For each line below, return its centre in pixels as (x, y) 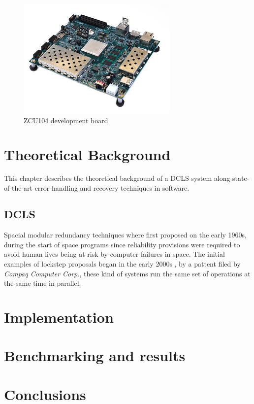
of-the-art (18, 187)
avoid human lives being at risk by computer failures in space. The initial (114, 254)
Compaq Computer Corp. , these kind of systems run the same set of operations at (127, 273)
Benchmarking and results (95, 355)
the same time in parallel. (43, 283)
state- (241, 178)
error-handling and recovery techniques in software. (112, 187)
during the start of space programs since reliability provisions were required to (122, 244)
